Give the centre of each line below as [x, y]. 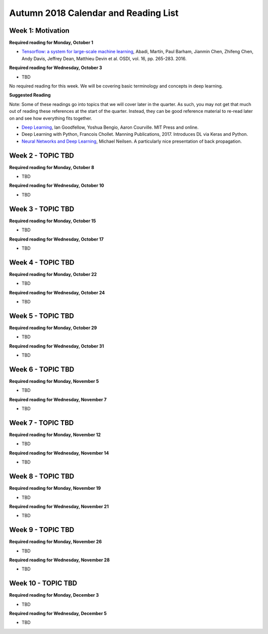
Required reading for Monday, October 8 [52, 167]
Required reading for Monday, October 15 [53, 221]
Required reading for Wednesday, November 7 [58, 399]
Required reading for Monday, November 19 [55, 488]
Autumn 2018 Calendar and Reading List [94, 13]
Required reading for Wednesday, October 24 [57, 292]
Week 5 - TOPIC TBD [42, 316]
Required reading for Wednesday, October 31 [57, 346]
